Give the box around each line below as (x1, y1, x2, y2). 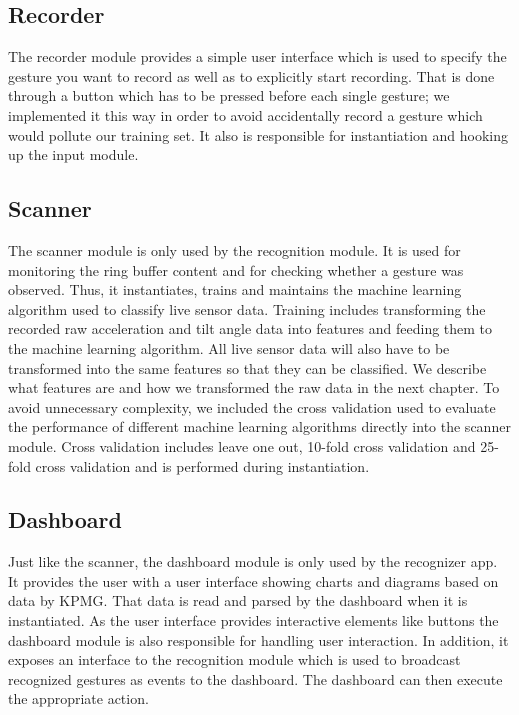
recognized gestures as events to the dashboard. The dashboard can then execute (8, 668, 503, 689)
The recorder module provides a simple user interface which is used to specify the (8, 46, 507, 67)
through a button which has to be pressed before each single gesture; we (8, 85, 450, 106)
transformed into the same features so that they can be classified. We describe (8, 357, 487, 378)
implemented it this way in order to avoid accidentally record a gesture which (8, 104, 483, 125)
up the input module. (8, 144, 139, 165)
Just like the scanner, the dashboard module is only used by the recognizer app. (8, 551, 498, 572)
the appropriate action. (8, 688, 149, 709)
